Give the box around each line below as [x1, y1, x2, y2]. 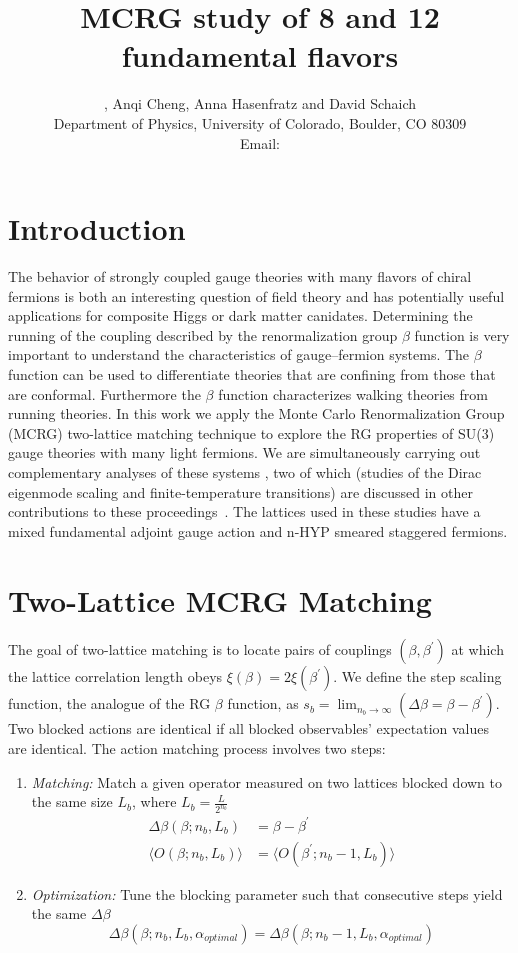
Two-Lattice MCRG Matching [8, 579, 432, 620]
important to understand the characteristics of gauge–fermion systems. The [8, 344, 470, 365]
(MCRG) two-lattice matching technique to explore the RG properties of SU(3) [8, 422, 495, 443]
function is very [414, 324, 510, 345]
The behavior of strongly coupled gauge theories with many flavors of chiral [8, 266, 472, 287]
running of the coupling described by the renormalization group [8, 324, 398, 345]
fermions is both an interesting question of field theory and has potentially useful [8, 285, 505, 306]
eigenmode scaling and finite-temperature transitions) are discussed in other [8, 481, 473, 502]
